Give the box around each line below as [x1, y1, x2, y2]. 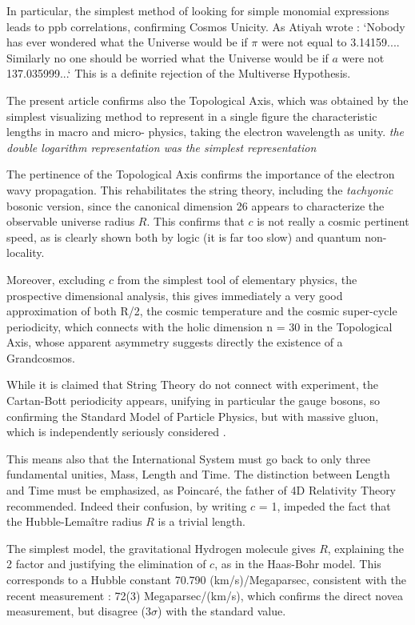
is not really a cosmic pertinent [257, 213, 409, 230]
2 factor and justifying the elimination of [6, 555, 206, 572]
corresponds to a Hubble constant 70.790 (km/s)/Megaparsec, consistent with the [6, 571, 406, 587]
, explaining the [327, 539, 405, 556]
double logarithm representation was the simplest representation [6, 138, 317, 155]
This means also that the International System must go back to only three [6, 450, 371, 467]
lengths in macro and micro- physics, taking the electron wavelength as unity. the [6, 123, 404, 140]
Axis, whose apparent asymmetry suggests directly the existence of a [6, 334, 343, 351]
